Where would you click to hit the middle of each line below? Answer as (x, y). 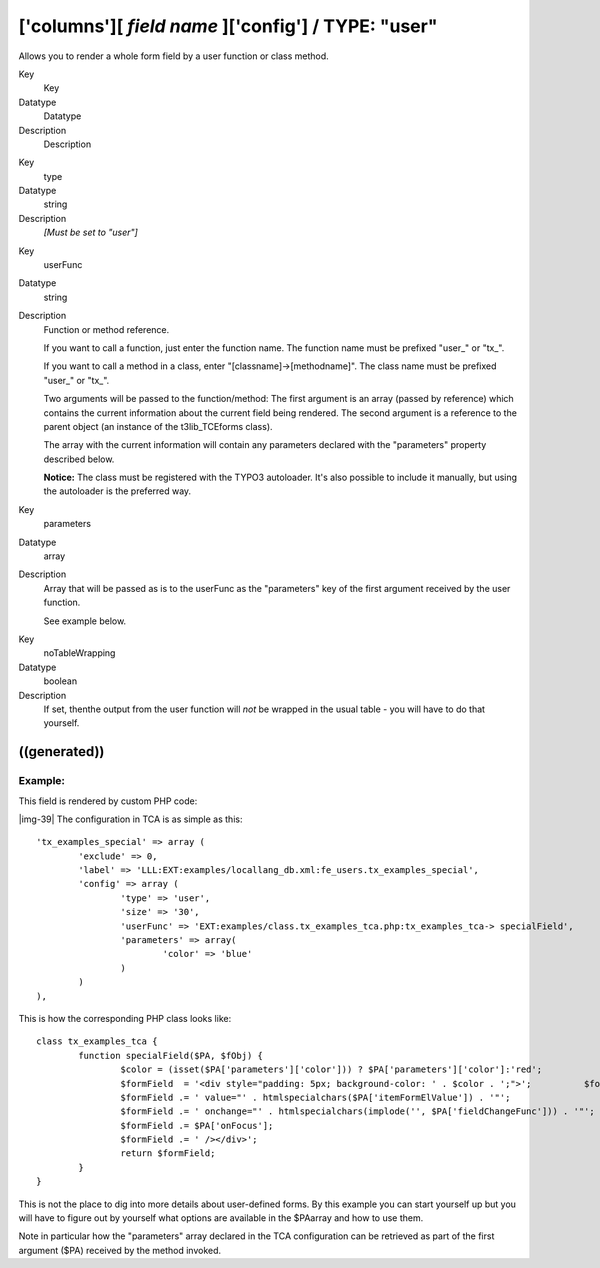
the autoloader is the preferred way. (117, 491)
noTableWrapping (79, 653)
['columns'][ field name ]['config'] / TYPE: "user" (228, 26)
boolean (60, 681)
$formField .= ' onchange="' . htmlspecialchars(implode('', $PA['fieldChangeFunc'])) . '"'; (357, 1111)
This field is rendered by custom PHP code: (108, 801)
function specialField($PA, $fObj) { (171, 1055)
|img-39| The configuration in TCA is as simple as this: (130, 819)
